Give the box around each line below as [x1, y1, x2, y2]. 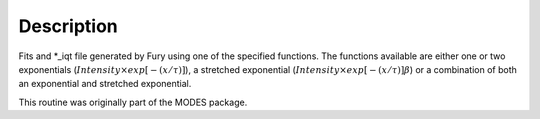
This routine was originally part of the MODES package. [18, 96, 248, 108]
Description [18, 15, 119, 37]
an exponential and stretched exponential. [18, 78, 192, 90]
